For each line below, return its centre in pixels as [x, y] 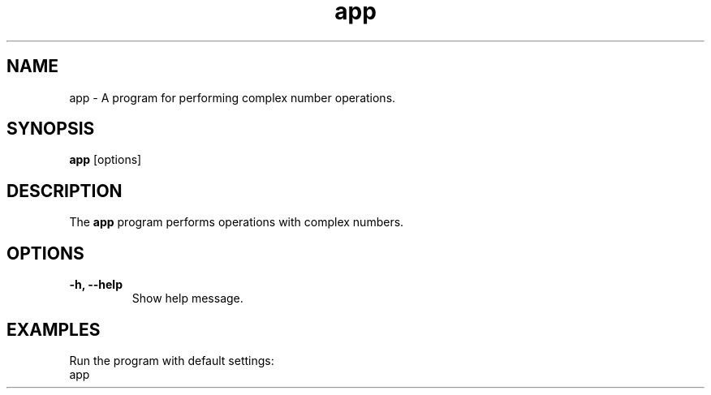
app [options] [106, 160]
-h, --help [96, 285]
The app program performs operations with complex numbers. [237, 222]
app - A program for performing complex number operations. [233, 97]
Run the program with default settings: [172, 360]
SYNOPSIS [51, 129]
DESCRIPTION [65, 191]
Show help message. [187, 298]
